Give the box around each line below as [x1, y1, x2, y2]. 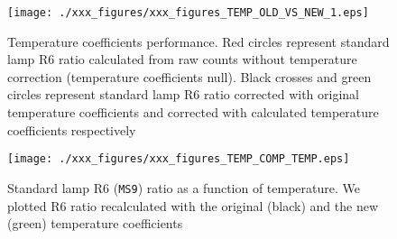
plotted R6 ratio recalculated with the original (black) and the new [7, 196, 378, 215]
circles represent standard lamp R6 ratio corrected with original [7, 85, 360, 104]
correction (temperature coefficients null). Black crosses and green [7, 67, 372, 86]
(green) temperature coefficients [7, 214, 183, 233]
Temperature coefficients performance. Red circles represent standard [7, 32, 390, 51]
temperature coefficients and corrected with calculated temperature [7, 103, 379, 122]
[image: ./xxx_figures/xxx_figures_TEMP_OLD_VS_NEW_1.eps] [7, 6, 369, 19]
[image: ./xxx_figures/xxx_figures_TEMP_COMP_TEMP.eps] [7, 152, 350, 166]
